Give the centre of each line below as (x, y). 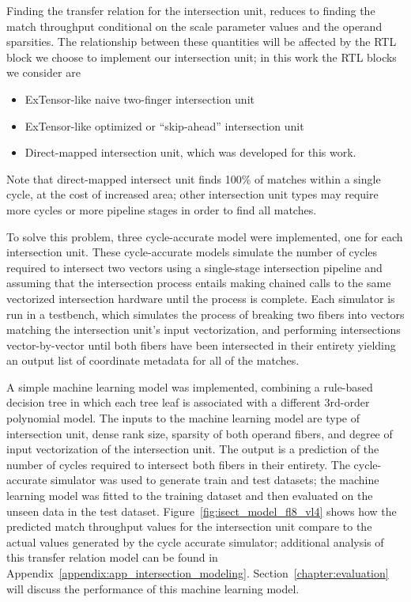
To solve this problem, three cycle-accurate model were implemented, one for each (205, 236)
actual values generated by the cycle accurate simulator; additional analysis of (195, 541)
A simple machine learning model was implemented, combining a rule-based (190, 386)
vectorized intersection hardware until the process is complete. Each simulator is (201, 298)
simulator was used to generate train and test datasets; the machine (215, 480)
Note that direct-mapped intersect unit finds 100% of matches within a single (194, 178)
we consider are (43, 72)
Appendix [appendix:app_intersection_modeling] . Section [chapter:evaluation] (198, 573)
